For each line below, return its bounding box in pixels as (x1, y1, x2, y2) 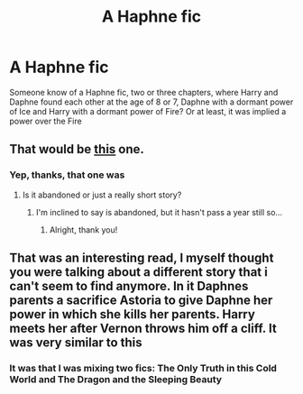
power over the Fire (9, 115, 83, 126)
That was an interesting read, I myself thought (9, 251, 274, 266)
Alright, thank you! (49, 224, 118, 235)
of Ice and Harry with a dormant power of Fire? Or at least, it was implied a (9, 105, 287, 116)
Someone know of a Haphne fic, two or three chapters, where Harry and (9, 87, 279, 97)
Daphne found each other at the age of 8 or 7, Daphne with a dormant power (9, 96, 294, 107)
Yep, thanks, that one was (9, 169, 125, 181)
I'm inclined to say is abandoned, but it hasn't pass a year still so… (35, 206, 282, 217)
